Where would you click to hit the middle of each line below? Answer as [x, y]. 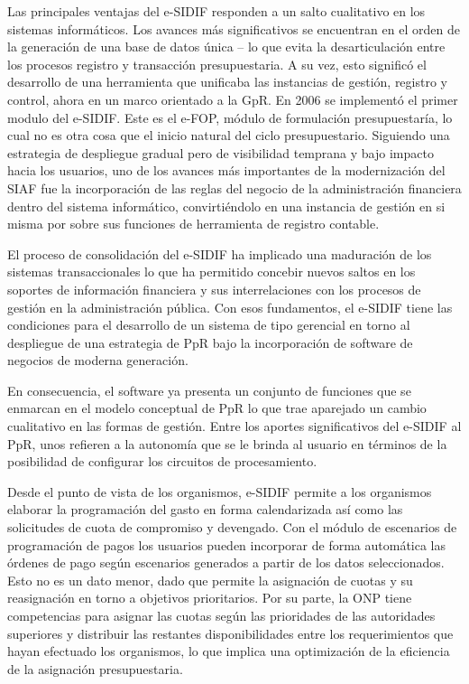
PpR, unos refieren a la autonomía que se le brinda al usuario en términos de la [227, 443]
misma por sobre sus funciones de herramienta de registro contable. [193, 224]
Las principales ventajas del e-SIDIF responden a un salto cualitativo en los [216, 11]
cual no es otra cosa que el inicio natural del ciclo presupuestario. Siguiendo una [229, 135]
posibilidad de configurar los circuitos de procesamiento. [162, 461]
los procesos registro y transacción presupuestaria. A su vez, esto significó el [217, 64]
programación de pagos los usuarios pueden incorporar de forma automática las [227, 544]
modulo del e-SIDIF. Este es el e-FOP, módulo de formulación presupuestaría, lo [230, 117]
